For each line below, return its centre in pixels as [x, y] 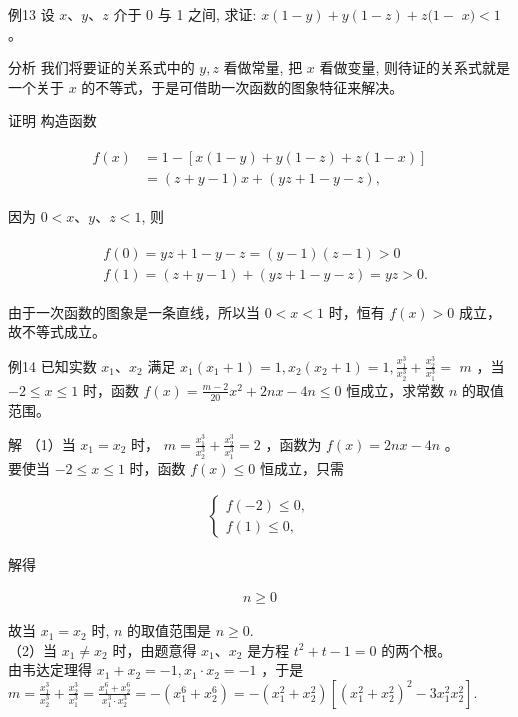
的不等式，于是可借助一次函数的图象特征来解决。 [242, 86]
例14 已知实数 [52, 365]
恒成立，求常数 [395, 389]
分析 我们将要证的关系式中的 [101, 67]
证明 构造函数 [52, 120]
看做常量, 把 [263, 67]
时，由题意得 [154, 649]
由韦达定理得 [50, 669]
